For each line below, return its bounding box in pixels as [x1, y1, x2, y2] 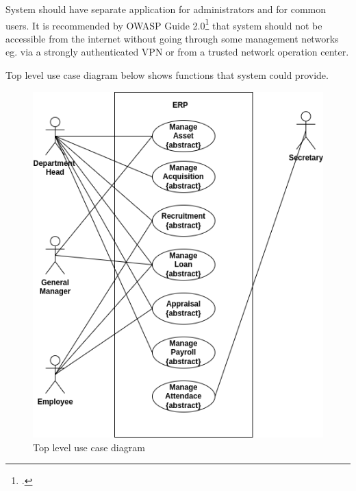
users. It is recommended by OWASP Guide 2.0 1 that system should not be [5, 16, 322, 32]
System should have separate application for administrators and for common [5, 2, 327, 16]
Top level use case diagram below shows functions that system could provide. [5, 68, 329, 82]
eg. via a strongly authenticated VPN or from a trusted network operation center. [5, 45, 349, 59]
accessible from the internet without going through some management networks [5, 31, 339, 45]
